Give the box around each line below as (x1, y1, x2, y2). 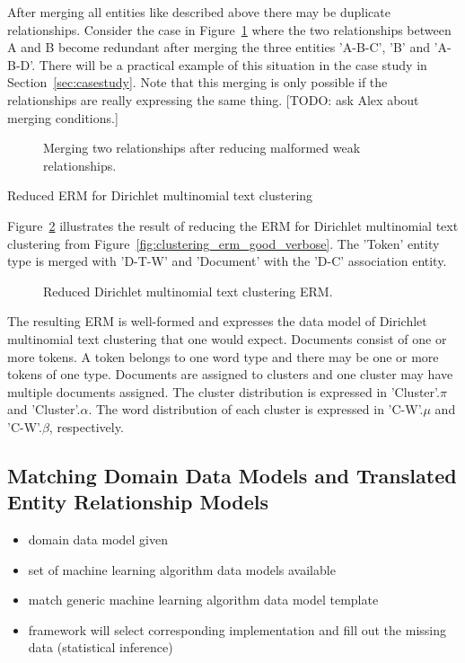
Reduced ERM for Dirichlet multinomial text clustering (7, 186, 313, 205)
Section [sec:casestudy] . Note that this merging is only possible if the (7, 73, 388, 92)
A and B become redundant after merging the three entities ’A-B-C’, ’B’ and (7, 38, 430, 57)
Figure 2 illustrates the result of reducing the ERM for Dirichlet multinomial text (7, 216, 459, 234)
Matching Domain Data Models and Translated (7, 461, 457, 489)
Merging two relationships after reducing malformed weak (43, 138, 361, 157)
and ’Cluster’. (7, 400, 81, 419)
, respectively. (48, 417, 124, 436)
